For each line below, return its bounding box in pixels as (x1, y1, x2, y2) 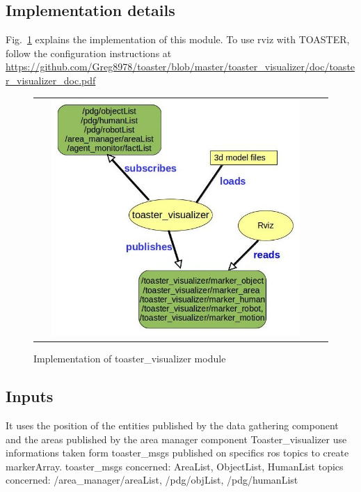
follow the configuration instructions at (6, 45, 172, 60)
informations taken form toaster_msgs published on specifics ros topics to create (6, 445, 349, 460)
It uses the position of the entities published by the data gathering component (6, 417, 339, 432)
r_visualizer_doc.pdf (6, 72, 96, 87)
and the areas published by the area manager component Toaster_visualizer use (6, 431, 347, 446)
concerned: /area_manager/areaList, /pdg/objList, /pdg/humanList (6, 472, 298, 487)
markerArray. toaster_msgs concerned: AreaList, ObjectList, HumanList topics (6, 459, 344, 473)
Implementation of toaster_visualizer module (33, 351, 226, 366)
